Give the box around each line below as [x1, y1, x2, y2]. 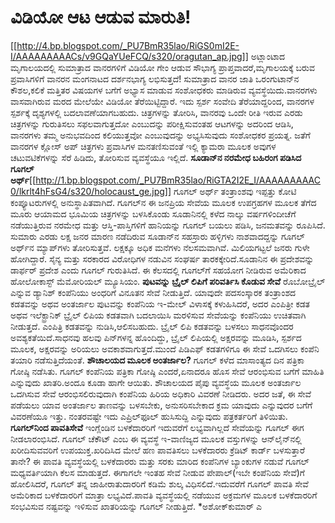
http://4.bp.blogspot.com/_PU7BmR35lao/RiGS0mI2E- [16, 39, 240, 51]
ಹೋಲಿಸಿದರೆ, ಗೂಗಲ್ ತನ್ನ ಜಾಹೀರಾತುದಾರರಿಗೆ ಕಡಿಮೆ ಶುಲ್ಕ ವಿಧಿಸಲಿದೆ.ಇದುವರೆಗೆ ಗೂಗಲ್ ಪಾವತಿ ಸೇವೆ [10, 477, 309, 490]
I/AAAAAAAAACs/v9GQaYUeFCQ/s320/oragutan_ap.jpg [10, 50, 243, 62]
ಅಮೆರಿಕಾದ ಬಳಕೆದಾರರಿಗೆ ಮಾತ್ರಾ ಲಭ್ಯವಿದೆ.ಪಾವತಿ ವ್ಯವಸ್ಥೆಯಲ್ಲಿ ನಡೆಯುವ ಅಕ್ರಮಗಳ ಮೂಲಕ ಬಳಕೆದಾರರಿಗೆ [10, 489, 318, 501]
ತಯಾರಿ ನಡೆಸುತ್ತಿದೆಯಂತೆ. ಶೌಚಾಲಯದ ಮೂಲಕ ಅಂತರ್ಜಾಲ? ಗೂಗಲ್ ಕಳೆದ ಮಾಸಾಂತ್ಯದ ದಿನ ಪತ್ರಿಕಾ [10, 354, 305, 366]
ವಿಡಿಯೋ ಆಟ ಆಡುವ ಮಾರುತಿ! [10, 6, 192, 29]
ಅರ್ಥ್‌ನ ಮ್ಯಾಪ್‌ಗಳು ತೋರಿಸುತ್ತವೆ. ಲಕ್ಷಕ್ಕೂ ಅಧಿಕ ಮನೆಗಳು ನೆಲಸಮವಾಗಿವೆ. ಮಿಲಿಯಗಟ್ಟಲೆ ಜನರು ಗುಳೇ [10, 241, 310, 253]
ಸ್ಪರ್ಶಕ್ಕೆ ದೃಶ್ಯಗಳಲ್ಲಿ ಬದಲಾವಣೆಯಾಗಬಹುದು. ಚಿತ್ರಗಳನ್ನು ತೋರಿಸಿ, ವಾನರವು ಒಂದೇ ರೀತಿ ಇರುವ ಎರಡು [10, 106, 303, 118]
